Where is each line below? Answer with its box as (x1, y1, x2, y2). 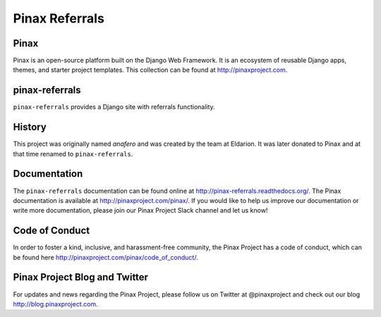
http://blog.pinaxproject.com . (13, 299, 98, 308)
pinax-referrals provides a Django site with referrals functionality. (13, 103, 215, 111)
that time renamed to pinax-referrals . (13, 149, 133, 158)
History (13, 121, 47, 133)
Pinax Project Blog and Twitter (13, 271, 148, 283)
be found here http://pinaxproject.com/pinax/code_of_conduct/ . (13, 253, 198, 261)
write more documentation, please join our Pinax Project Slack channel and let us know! (13, 206, 268, 215)
